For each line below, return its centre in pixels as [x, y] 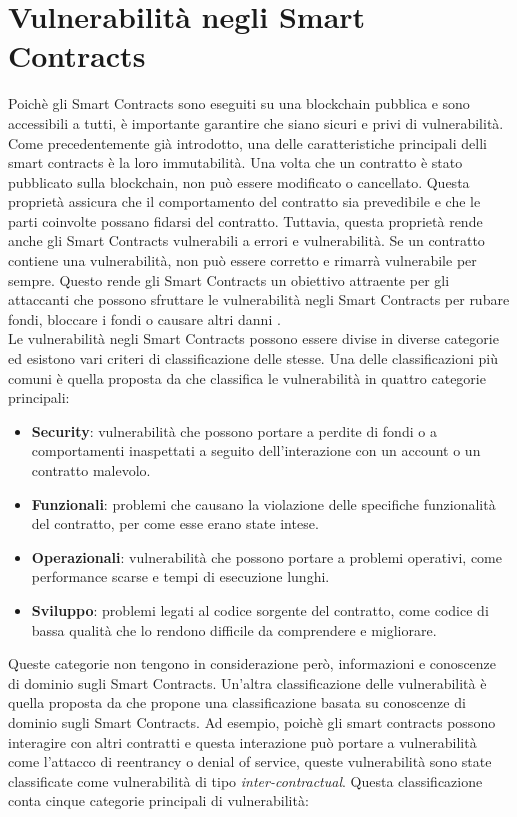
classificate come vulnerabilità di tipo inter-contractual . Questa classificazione [245, 780]
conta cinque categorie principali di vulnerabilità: [158, 800]
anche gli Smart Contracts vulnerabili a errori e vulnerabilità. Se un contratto [246, 240]
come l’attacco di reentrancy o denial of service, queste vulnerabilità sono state [250, 761]
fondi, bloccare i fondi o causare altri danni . [144, 318]
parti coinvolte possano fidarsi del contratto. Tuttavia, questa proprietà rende [245, 220]
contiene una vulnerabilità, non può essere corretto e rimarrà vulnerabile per [242, 260]
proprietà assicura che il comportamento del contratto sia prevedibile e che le [244, 201]
